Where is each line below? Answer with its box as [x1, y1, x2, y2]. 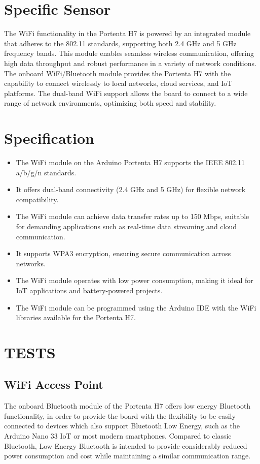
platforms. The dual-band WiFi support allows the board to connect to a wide [4, 87, 248, 98]
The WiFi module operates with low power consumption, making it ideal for [16, 275, 253, 286]
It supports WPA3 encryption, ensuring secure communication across [16, 248, 231, 259]
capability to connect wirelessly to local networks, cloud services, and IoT [4, 78, 233, 88]
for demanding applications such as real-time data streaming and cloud [16, 221, 237, 231]
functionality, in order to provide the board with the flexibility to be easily [4, 410, 236, 421]
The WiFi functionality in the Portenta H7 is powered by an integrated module [4, 28, 251, 39]
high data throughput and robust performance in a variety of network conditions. [4, 57, 256, 68]
